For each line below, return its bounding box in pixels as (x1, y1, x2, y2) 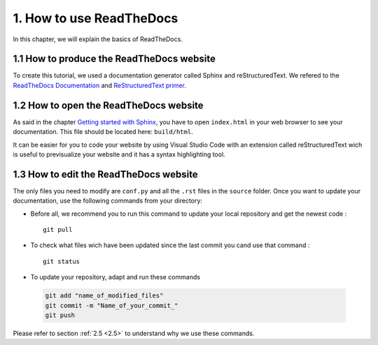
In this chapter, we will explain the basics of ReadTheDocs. (13, 35, 183, 43)
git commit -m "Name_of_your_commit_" (45, 301, 178, 309)
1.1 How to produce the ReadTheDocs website (13, 53, 216, 65)
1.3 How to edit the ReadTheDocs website (13, 168, 199, 180)
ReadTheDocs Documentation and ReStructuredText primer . (13, 81, 187, 89)
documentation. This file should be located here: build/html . (13, 128, 193, 136)
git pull (43, 226, 73, 233)
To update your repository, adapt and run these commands (30, 273, 201, 281)
